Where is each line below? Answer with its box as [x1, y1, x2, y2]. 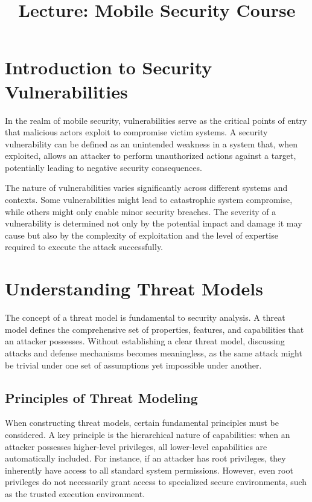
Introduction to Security [5, 55, 212, 80]
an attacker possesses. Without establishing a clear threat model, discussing [5, 335, 285, 347]
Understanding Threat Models [5, 276, 263, 301]
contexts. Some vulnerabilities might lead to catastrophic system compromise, [5, 193, 293, 206]
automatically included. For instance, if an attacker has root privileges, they [5, 452, 286, 465]
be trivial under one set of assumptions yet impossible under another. [5, 358, 262, 371]
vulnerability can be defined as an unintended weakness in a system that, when [5, 137, 298, 150]
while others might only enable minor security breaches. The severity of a [5, 205, 276, 217]
